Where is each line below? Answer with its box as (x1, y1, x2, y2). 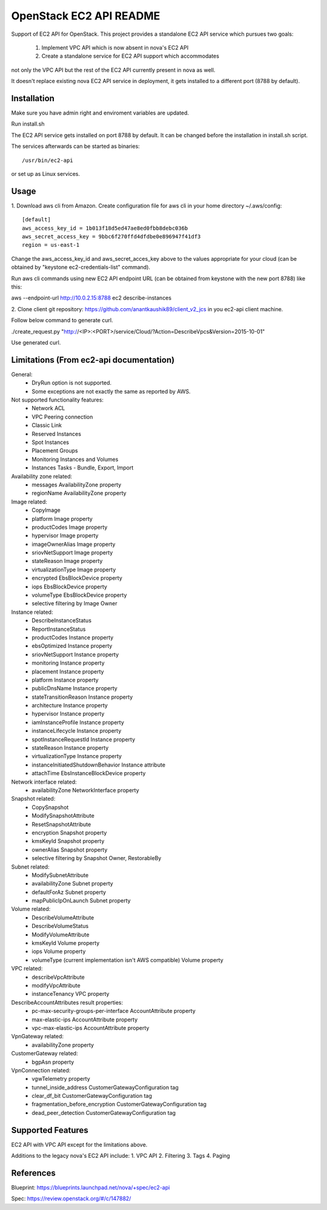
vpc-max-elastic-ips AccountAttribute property (31, 1024, 150, 1031)
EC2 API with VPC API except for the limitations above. (11, 1141, 148, 1148)
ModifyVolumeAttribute (31, 931, 90, 938)
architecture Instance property (31, 702, 108, 709)
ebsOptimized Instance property (31, 642, 113, 650)
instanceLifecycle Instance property (31, 727, 122, 734)
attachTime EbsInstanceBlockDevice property (31, 770, 146, 777)
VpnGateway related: (11, 1033, 64, 1040)
